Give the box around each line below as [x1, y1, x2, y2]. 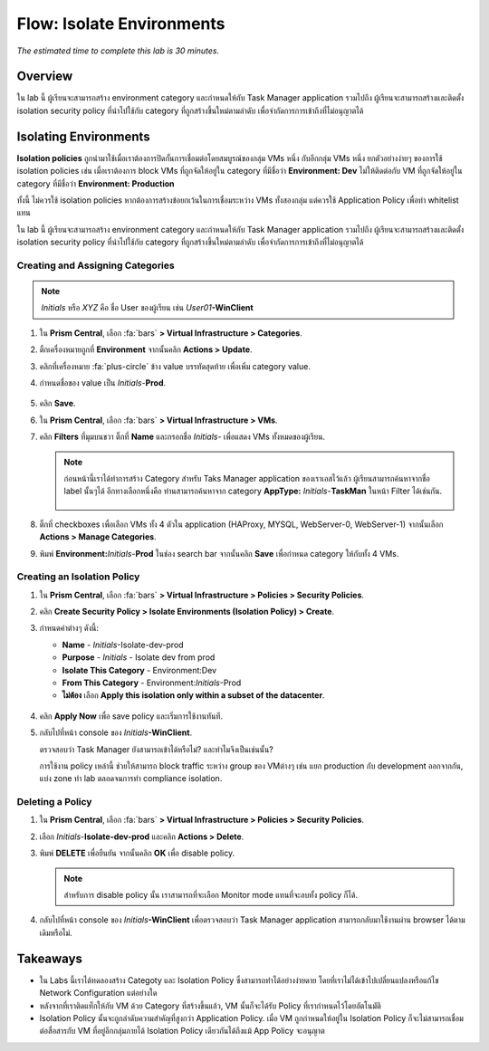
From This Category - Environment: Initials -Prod [62, 677, 242, 688]
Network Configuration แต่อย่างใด [39, 988, 158, 998]
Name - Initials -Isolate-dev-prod [62, 639, 185, 650]
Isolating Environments [16, 129, 150, 144]
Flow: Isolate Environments [16, 14, 225, 33]
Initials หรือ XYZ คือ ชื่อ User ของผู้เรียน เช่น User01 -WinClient [41, 302, 254, 313]
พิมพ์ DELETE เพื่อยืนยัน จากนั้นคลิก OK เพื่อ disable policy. [39, 847, 235, 859]
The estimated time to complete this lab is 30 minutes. [16, 45, 220, 56]
